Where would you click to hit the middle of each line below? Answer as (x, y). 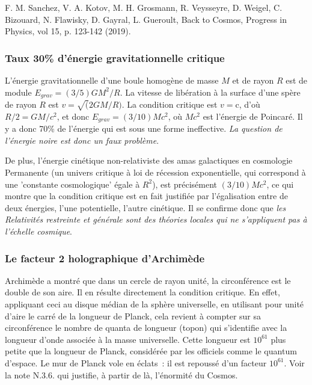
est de (297, 80)
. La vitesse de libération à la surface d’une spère (210, 92)
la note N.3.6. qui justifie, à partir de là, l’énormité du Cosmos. (121, 374)
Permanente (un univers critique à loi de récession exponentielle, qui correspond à (155, 172)
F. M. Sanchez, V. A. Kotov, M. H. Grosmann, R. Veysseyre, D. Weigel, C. (144, 7)
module (18, 92)
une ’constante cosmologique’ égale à (72, 184)
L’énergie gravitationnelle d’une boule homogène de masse (112, 80)
